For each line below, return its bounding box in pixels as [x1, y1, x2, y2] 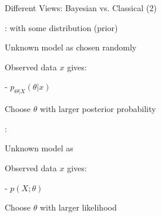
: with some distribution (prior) [5, 21, 118, 33]
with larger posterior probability [39, 103, 156, 115]
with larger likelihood [39, 201, 117, 213]
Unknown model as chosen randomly [5, 41, 137, 53]
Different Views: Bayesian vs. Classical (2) [5, 2, 157, 13]
